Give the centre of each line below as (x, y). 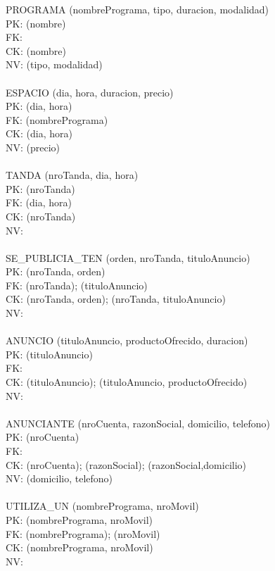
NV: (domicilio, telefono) (59, 478)
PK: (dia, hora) (39, 106)
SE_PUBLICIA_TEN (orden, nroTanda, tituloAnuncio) (128, 257)
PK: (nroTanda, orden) (56, 271)
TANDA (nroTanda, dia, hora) (72, 175)
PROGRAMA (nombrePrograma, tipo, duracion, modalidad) (137, 9)
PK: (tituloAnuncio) (49, 354)
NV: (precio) (33, 147)
